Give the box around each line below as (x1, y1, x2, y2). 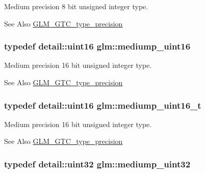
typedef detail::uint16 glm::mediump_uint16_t (4, 98, 201, 111)
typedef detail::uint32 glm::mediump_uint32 (4, 157, 191, 170)
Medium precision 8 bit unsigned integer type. (4, 1, 148, 11)
